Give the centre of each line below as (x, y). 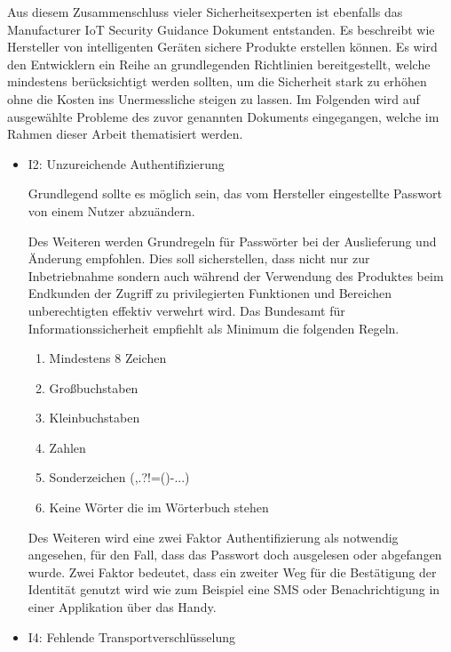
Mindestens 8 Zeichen (108, 358)
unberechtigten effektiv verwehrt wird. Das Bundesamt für (186, 310)
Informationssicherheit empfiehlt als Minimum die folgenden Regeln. (214, 328)
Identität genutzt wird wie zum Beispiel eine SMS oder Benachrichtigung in (234, 589)
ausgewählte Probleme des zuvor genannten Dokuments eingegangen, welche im (223, 116)
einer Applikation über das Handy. (122, 607)
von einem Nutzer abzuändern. (111, 210)
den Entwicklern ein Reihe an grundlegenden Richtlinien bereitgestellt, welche (219, 64)
